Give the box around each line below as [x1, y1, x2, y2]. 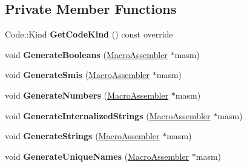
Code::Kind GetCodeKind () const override [5, 28, 173, 41]
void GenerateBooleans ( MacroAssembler [5, 48, 168, 61]
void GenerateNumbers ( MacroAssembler [5, 88, 169, 101]
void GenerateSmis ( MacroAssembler [5, 68, 150, 81]
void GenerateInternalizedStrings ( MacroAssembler [5, 109, 211, 122]
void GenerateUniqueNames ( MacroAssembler [5, 149, 189, 162]
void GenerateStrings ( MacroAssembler [5, 129, 160, 142]
